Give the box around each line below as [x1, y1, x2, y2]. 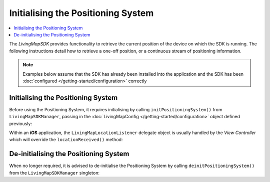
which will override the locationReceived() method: [9, 137, 123, 143]
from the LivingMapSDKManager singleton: [9, 170, 100, 176]
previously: [9, 120, 32, 127]
